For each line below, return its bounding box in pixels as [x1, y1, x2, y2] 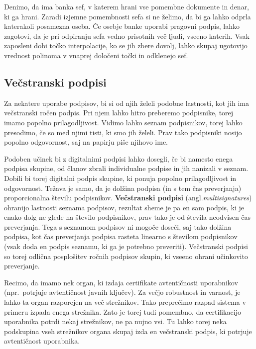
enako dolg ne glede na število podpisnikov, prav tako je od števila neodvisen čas [4, 212, 251, 222]
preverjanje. [4, 261, 40, 271]
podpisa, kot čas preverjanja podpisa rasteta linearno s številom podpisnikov [4, 231, 238, 242]
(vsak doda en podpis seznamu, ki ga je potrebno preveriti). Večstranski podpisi [4, 241, 248, 252]
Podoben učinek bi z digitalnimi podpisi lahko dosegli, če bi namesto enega [4, 153, 233, 164]
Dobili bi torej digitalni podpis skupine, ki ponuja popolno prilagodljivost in [4, 173, 237, 183]
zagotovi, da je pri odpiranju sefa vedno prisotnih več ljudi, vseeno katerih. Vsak [4, 30, 250, 41]
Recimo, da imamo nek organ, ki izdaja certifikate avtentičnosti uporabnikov [4, 277, 238, 287]
